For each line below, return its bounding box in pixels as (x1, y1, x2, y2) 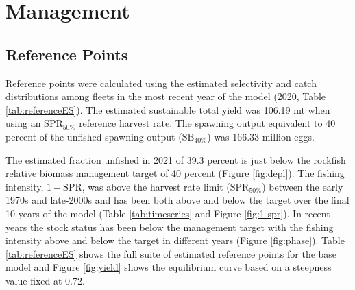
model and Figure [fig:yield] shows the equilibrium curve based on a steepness (5, 260, 332, 274)
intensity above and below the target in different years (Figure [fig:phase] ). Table (5, 233, 345, 247)
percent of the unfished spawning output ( (5, 129, 182, 143)
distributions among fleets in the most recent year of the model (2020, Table (5, 89, 326, 104)
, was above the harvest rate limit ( (82, 179, 230, 193)
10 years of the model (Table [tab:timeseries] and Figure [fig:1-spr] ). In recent (5, 206, 330, 220)
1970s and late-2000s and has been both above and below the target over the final (5, 193, 350, 207)
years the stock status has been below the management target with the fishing (5, 219, 334, 234)
